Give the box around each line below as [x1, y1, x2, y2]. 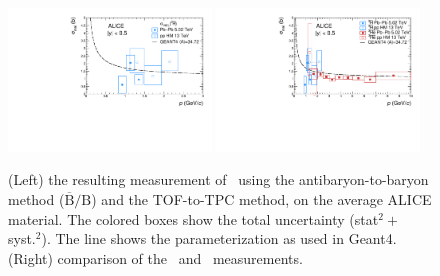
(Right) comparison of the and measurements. [8, 247, 303, 268]
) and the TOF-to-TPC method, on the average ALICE [91, 189, 432, 210]
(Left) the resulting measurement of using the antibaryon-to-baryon [8, 169, 429, 190]
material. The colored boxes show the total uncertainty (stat [8, 208, 379, 229]
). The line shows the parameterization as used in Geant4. [41, 228, 397, 249]
